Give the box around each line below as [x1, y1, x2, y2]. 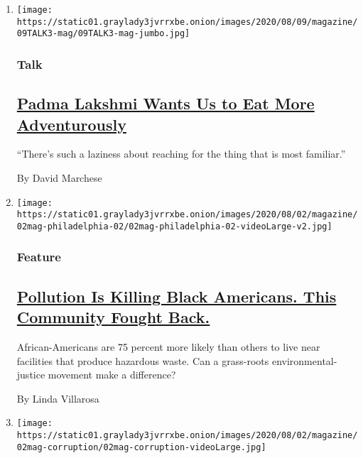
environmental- [271, 353, 337, 368]
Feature [16, 248, 61, 266]
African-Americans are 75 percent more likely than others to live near [16, 339, 320, 354]
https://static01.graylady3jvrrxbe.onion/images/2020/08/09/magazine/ [16, 16, 358, 27]
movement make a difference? [48, 367, 176, 382]
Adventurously [16, 113, 126, 135]
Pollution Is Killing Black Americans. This [16, 285, 337, 307]
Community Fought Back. [16, 306, 210, 328]
